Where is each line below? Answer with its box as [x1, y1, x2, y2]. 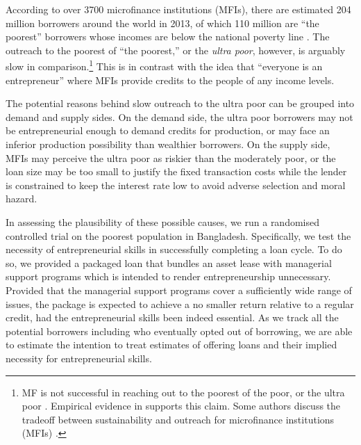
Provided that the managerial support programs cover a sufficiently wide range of [6, 282, 352, 297]
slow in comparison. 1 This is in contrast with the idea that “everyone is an [6, 57, 323, 74]
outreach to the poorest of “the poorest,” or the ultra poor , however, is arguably [6, 42, 346, 57]
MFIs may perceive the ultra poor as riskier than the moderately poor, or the [6, 150, 336, 165]
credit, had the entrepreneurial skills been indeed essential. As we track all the [6, 310, 339, 325]
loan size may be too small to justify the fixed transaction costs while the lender [6, 164, 347, 179]
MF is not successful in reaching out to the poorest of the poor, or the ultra [22, 385, 345, 399]
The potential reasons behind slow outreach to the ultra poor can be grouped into [6, 96, 355, 111]
